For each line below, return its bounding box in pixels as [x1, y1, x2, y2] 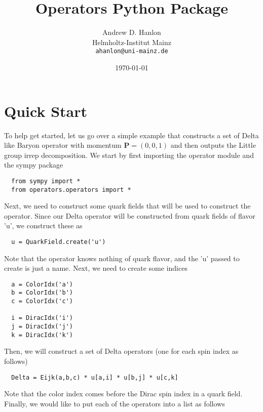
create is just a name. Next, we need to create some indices [4, 263, 187, 273]
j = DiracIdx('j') [11, 323, 73, 331]
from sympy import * [11, 177, 81, 185]
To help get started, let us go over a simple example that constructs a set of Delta [4, 130, 259, 140]
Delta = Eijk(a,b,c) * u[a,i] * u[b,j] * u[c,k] [11, 374, 178, 381]
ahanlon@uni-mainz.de [95, 48, 168, 55]
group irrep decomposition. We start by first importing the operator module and [4, 149, 254, 160]
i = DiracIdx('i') [11, 314, 73, 322]
